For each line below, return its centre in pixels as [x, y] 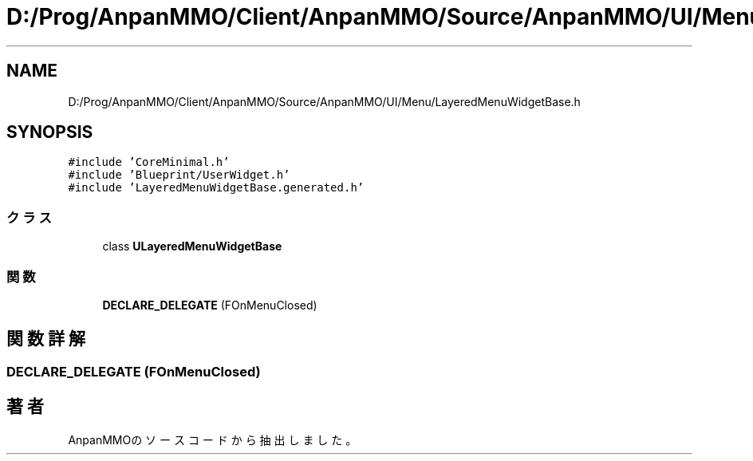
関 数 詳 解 [46, 339]
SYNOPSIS [50, 132]
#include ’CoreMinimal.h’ [149, 162]
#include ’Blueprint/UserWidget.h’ [179, 175]
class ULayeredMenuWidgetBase [192, 246]
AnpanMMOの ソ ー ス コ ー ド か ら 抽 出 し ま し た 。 [213, 439]
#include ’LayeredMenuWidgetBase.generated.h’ [216, 188]
